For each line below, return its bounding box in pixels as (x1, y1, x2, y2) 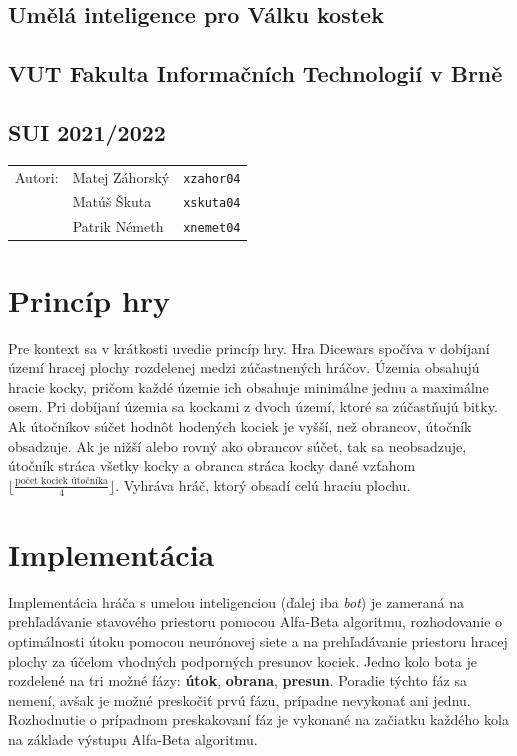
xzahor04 (183, 171, 241, 186)
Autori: (15, 166, 59, 187)
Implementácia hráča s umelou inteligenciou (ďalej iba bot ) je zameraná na (8, 591, 464, 612)
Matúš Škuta (72, 191, 152, 212)
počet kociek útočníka (15, 476, 108, 487)
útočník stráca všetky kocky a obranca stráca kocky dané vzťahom (8, 455, 416, 476)
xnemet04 (183, 221, 241, 236)
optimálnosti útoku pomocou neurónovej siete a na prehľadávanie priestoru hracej (8, 630, 508, 651)
